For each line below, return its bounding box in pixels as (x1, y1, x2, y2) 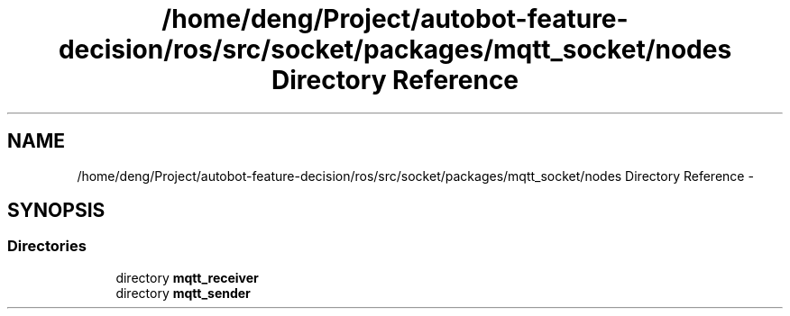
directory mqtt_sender (115, 284, 251, 301)
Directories (7, 237, 87, 256)
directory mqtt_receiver (115, 269, 259, 285)
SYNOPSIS (7, 199, 106, 222)
